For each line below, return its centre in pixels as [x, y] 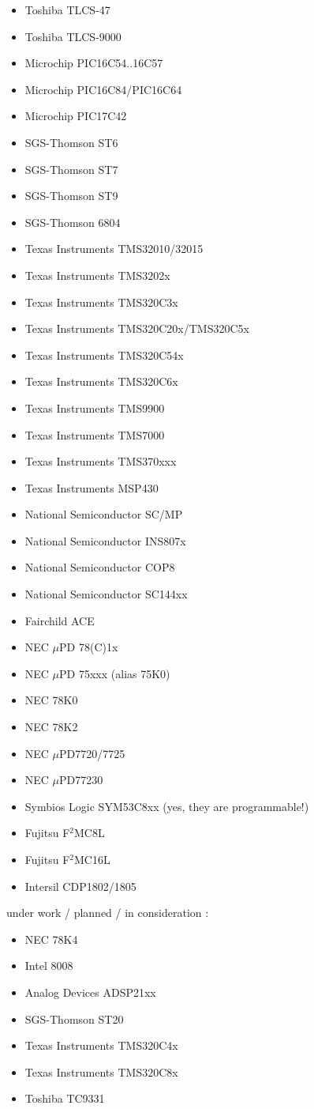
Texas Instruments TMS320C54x [104, 355]
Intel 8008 [49, 966]
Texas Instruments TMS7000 [95, 434]
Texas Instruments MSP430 [92, 487]
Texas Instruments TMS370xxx [101, 461]
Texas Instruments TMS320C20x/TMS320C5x [137, 328]
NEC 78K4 [51, 939]
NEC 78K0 [51, 700]
